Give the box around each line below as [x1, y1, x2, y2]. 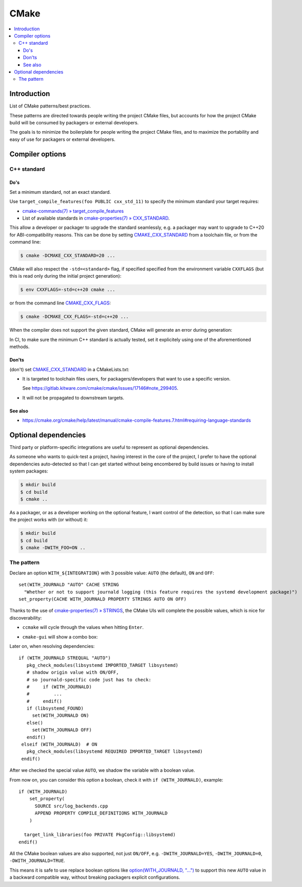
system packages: [9, 468, 48, 474]
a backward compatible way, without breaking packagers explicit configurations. [9, 874, 180, 880]
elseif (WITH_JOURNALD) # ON [21, 741, 98, 748]
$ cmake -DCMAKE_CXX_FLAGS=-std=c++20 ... [20, 314, 129, 320]
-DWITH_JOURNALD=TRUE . [9, 858, 65, 864]
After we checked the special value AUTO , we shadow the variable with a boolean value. [9, 767, 195, 773]
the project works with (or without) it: [9, 517, 88, 523]
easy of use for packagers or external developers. [9, 136, 116, 142]
